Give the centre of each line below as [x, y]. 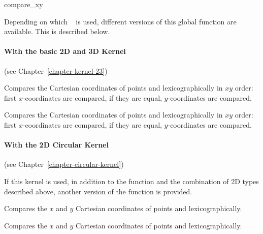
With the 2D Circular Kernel [56, 145]
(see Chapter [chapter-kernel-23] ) [56, 70]
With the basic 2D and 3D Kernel [65, 51]
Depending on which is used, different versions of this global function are [120, 21]
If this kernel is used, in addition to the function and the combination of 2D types [131, 181]
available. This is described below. [57, 31]
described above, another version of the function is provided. [98, 191]
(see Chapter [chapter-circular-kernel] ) [64, 164]
